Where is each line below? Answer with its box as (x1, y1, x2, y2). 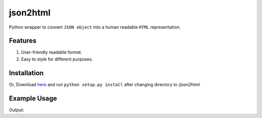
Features (9, 37, 36, 45)
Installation (9, 69, 44, 77)
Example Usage (9, 94, 57, 103)
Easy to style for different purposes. (21, 56, 93, 62)
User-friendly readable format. (21, 49, 82, 55)
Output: (9, 107, 24, 113)
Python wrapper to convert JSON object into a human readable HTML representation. (9, 24, 181, 30)
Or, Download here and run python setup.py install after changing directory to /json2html (9, 81, 200, 87)
